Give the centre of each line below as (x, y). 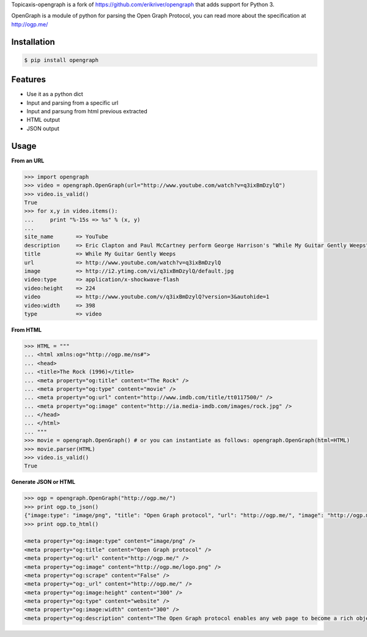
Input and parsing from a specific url (72, 103)
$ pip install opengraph (61, 60)
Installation (33, 42)
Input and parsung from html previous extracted (87, 111)
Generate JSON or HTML (43, 482)
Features (28, 80)
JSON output (43, 128)
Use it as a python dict (55, 94)
